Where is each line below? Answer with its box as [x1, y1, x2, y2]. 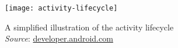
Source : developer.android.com [5, 32, 113, 44]
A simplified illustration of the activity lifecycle [5, 20, 174, 33]
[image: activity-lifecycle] [5, 4, 118, 12]
